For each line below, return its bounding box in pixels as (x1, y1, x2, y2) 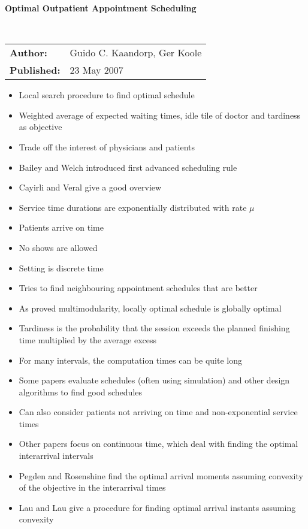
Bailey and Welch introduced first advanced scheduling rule (19, 161, 237, 173)
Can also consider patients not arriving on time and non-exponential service (19, 406, 298, 418)
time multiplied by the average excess (19, 333, 157, 346)
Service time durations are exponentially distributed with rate (19, 201, 247, 213)
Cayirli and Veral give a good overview (19, 181, 162, 194)
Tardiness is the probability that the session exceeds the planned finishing (19, 322, 290, 334)
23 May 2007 (70, 63, 123, 77)
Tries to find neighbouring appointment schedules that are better (19, 282, 258, 294)
